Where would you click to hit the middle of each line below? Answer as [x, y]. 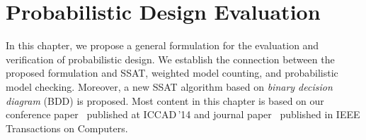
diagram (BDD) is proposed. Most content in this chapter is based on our [165, 100]
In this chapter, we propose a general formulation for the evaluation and [162, 45]
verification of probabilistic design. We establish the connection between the [170, 59]
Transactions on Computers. [67, 128]
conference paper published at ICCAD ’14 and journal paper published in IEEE [183, 114]
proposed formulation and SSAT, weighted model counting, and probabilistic [172, 73]
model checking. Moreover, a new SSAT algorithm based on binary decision [169, 86]
